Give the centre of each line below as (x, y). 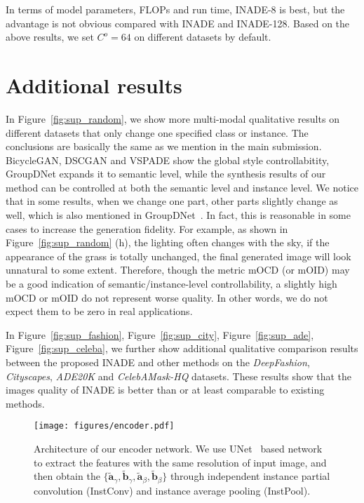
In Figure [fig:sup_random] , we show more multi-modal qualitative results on (173, 118)
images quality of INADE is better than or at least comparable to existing (165, 390)
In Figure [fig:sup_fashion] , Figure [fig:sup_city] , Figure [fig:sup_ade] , (160, 334)
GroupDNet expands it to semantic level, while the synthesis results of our (166, 174)
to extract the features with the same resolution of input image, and (180, 462)
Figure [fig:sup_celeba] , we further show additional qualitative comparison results (182, 348)
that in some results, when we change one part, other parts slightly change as (172, 201)
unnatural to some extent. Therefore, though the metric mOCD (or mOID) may (178, 270)
